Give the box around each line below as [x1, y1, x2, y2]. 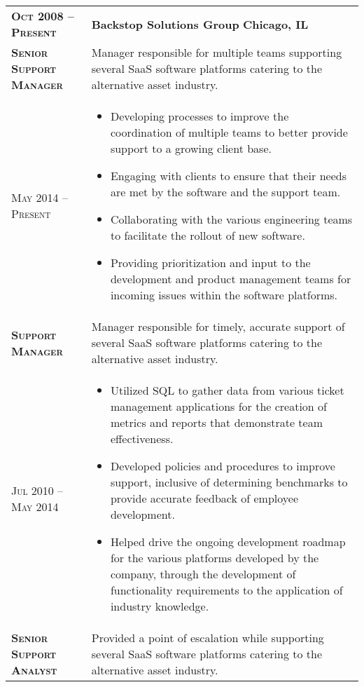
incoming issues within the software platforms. [110, 287, 338, 303]
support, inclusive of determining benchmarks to [110, 474, 348, 490]
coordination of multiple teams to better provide [110, 124, 348, 140]
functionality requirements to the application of [110, 582, 343, 598]
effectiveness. [110, 430, 174, 447]
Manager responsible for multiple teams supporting [91, 44, 342, 60]
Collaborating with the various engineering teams [110, 211, 353, 227]
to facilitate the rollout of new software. [110, 227, 305, 243]
